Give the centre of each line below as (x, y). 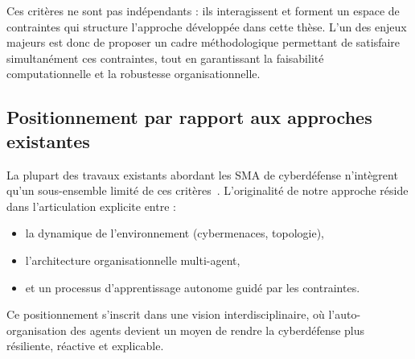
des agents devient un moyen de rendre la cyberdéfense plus (218, 330)
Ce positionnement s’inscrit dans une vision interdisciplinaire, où (166, 314)
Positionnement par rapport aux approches (189, 117)
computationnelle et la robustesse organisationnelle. (134, 74)
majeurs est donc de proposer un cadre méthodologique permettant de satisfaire (203, 42)
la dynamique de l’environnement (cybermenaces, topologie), (175, 233)
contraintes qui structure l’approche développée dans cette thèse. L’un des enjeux (207, 26)
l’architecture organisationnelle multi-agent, (133, 260)
